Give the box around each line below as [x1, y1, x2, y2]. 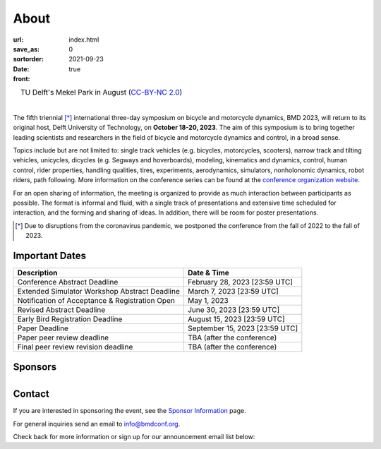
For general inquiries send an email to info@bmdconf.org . [13, 419, 181, 428]
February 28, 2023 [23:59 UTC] [187, 277, 293, 287]
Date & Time [187, 268, 229, 278]
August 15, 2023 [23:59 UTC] [187, 314, 285, 324]
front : [13, 75, 31, 83]
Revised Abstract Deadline [17, 305, 106, 315]
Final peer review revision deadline [17, 342, 133, 352]
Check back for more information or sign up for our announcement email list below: [13, 432, 255, 441]
